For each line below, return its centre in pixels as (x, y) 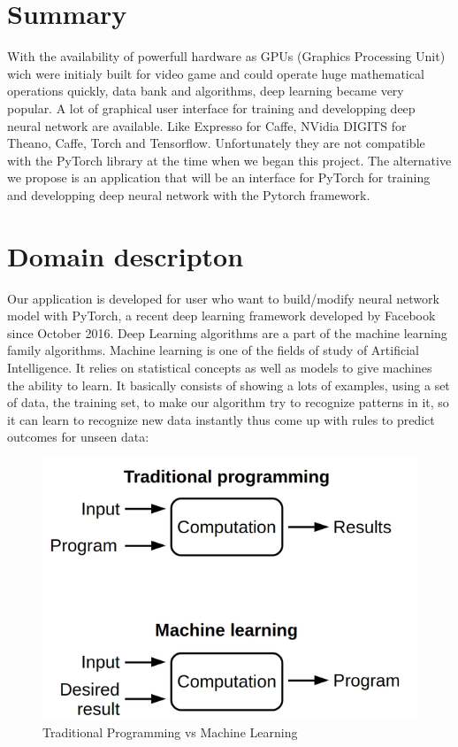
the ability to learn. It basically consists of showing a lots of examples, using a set (229, 385)
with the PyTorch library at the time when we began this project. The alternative (229, 160)
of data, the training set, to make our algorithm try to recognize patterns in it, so (228, 402)
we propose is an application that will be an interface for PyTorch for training (219, 177)
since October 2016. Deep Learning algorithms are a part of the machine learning (227, 332)
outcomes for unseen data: (78, 437)
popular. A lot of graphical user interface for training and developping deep (211, 108)
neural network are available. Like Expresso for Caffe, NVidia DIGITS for (207, 125)
